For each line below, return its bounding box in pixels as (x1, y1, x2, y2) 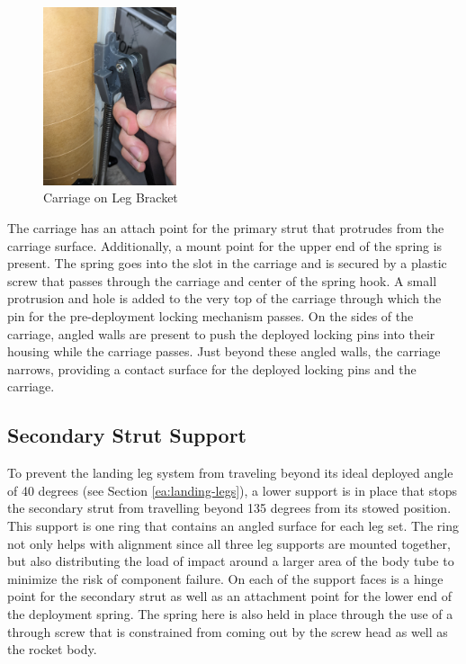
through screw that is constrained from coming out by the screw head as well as (7, 622, 448, 641)
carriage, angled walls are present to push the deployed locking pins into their (7, 324, 435, 343)
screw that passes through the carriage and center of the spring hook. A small (7, 271, 437, 290)
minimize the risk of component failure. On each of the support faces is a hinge (7, 569, 444, 588)
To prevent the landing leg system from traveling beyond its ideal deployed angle (7, 463, 453, 482)
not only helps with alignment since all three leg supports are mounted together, (7, 534, 451, 552)
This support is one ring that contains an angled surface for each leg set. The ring (7, 516, 459, 534)
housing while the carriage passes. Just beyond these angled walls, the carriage (7, 342, 441, 361)
